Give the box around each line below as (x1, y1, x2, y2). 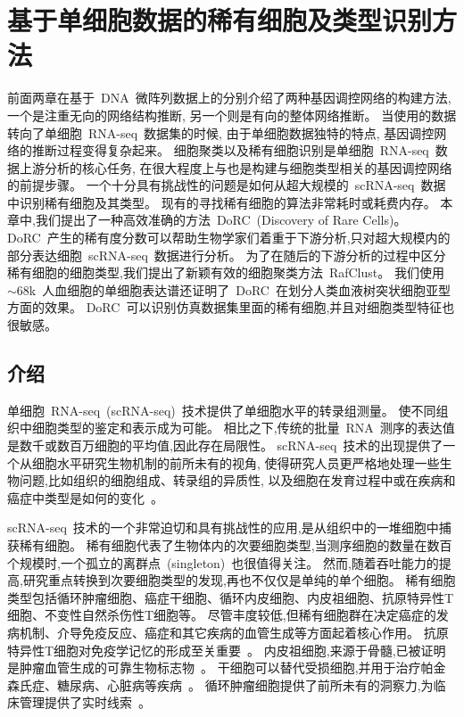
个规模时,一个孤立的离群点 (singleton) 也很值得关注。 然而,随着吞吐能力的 (7, 553, 439, 572)
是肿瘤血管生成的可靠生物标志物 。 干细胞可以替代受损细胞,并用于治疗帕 (7, 658, 434, 677)
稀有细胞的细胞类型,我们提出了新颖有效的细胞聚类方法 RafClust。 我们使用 (7, 263, 444, 282)
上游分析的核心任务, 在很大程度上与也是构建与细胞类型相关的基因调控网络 (19, 158, 452, 177)
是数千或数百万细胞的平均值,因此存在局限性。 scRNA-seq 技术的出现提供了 (7, 436, 443, 455)
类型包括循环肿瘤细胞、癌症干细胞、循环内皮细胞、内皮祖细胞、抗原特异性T (7, 588, 454, 606)
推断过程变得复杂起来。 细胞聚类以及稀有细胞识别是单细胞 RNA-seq (31, 141, 429, 160)
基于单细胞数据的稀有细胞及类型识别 (7, 2, 433, 38)
